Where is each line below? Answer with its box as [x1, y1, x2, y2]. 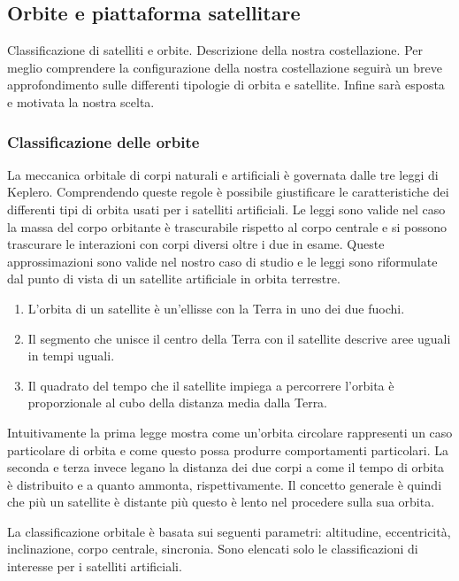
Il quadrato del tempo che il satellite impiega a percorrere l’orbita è [27, 376, 394, 394]
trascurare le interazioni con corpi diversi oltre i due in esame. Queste [7, 235, 385, 253]
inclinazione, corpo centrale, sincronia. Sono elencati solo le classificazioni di [7, 539, 418, 558]
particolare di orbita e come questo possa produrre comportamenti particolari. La [7, 440, 448, 459]
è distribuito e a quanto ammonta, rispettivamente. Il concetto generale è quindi [7, 475, 442, 493]
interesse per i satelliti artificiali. [7, 557, 182, 576]
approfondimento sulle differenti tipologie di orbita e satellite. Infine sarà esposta [7, 75, 445, 94]
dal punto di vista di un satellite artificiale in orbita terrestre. [7, 269, 340, 288]
